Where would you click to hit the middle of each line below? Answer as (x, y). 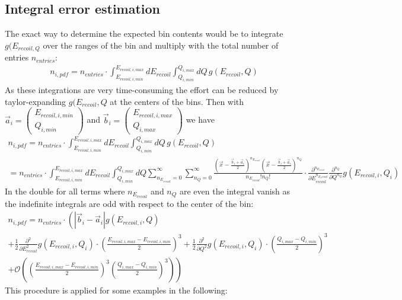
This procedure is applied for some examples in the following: (116, 290)
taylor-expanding (36, 101)
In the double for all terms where (65, 191)
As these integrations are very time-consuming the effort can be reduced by (142, 90)
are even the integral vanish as (235, 191)
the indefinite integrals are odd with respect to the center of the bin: (129, 203)
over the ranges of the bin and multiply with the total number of (161, 45)
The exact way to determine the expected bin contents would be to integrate (144, 33)
